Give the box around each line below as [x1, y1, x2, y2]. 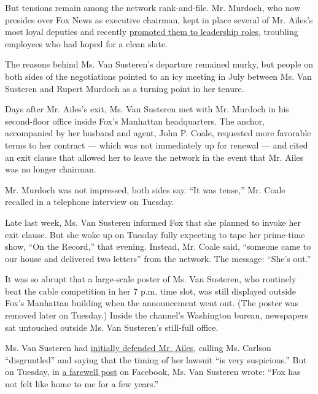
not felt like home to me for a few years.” [5, 377, 159, 390]
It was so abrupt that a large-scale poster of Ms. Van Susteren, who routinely [5, 272, 297, 285]
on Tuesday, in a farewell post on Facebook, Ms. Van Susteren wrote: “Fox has [5, 365, 301, 378]
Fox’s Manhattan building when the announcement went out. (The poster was [5, 296, 299, 309]
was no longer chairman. [5, 163, 96, 176]
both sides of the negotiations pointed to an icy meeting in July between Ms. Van [5, 69, 312, 82]
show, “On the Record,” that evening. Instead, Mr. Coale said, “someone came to [5, 240, 311, 253]
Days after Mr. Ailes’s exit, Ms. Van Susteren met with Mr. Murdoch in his [5, 102, 289, 115]
